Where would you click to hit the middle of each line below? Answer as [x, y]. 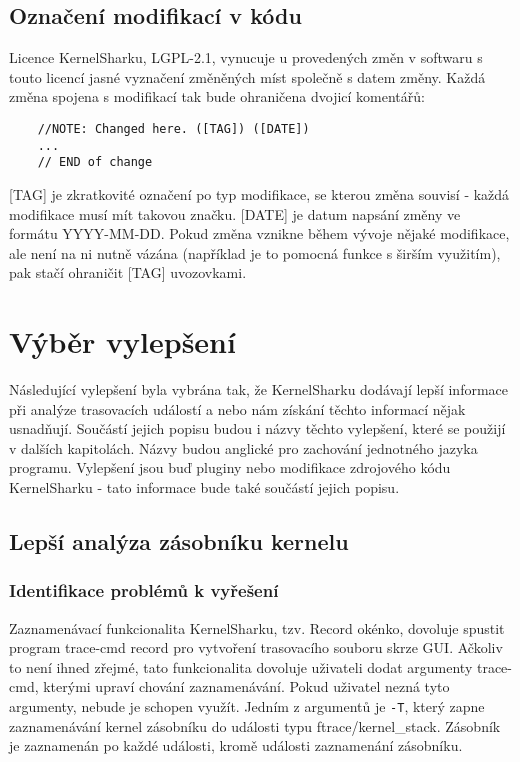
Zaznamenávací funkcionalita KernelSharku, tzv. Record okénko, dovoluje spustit [257, 627]
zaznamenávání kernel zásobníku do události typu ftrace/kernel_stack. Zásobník [255, 725]
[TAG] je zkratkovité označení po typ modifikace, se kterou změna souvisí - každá [259, 193]
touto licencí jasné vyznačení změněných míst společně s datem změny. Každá [247, 76]
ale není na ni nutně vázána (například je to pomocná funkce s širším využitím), [255, 252]
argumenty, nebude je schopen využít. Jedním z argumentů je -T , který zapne [247, 705]
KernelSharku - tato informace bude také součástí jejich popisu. [204, 487]
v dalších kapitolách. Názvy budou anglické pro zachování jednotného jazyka [243, 447]
